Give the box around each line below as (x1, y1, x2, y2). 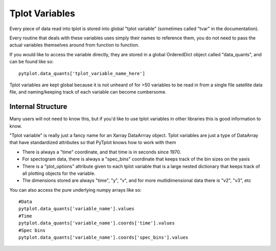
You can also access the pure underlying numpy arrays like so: (9, 187, 142, 193)
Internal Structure (9, 102, 67, 111)
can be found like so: (9, 59, 54, 65)
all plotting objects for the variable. (22, 170, 96, 176)
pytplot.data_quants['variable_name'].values (18, 206, 135, 212)
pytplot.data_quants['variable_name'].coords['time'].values (18, 220, 175, 226)
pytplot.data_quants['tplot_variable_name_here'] (18, 71, 146, 76)
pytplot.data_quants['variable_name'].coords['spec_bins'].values (18, 235, 189, 240)
